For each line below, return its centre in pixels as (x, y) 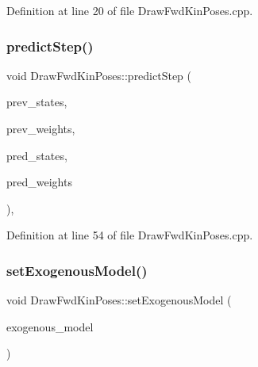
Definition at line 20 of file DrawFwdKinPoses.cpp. (130, 10)
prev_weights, (41, 128)
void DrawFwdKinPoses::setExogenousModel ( (119, 300)
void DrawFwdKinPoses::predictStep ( (99, 75)
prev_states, (37, 102)
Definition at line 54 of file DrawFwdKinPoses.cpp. (130, 235)
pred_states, (37, 155)
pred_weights (39, 182)
